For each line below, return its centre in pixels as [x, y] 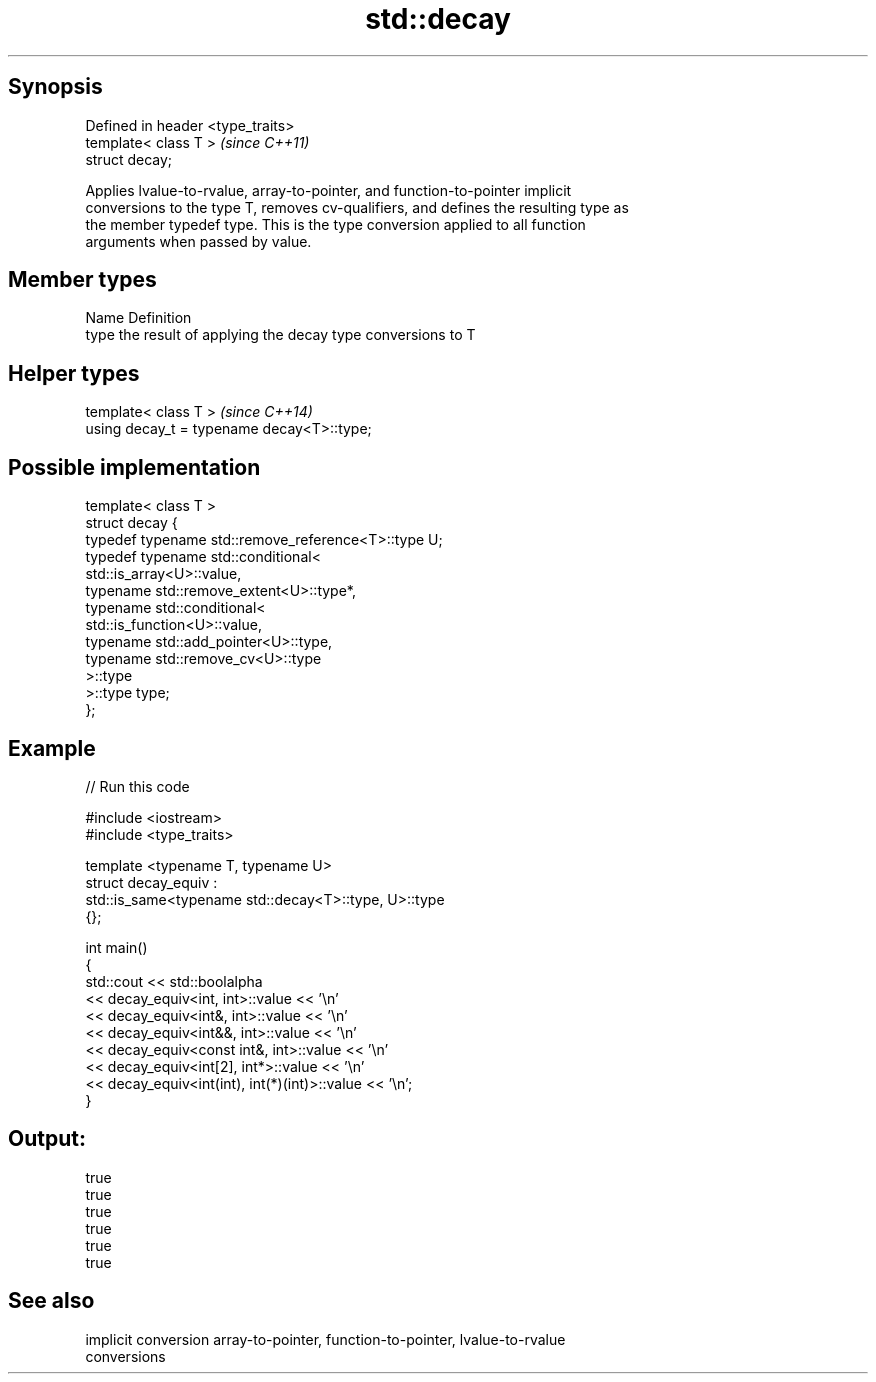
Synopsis [55, 87]
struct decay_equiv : [151, 882]
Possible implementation [134, 467]
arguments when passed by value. [198, 241]
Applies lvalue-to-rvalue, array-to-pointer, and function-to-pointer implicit [328, 190]
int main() [116, 947]
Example [52, 748]
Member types [82, 280]
